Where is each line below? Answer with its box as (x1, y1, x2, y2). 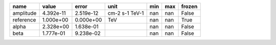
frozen (181, 3, 198, 10)
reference (12, 16, 36, 23)
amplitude (12, 10, 37, 16)
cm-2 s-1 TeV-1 (107, 10, 144, 16)
